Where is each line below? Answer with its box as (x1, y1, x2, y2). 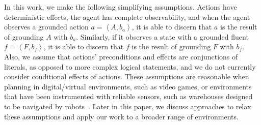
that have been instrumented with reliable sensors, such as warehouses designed (4, 91, 253, 102)
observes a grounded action (4, 21, 89, 32)
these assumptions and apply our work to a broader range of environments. (4, 111, 239, 121)
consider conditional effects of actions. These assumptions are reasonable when (4, 71, 249, 82)
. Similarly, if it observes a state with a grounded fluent (76, 31, 249, 42)
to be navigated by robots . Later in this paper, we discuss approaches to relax (4, 101, 251, 111)
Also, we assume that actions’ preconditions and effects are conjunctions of (4, 51, 238, 61)
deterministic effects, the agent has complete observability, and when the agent (4, 11, 250, 22)
